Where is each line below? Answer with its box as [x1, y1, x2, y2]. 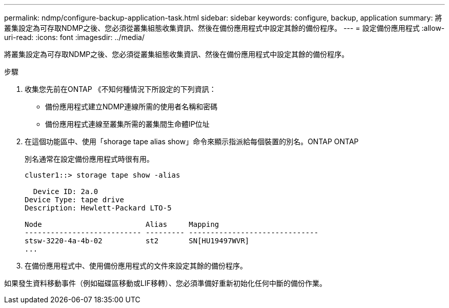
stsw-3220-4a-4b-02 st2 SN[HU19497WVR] [25, 237, 250, 245]
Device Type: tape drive [25, 196, 124, 204]
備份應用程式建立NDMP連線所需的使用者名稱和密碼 [45, 102, 218, 111]
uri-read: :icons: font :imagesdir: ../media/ [4, 33, 145, 42]
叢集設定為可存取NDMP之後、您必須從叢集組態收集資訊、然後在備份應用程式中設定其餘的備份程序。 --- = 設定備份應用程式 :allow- [4, 24, 445, 32]
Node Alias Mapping [25, 220, 219, 228]
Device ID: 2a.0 [33, 187, 98, 196]
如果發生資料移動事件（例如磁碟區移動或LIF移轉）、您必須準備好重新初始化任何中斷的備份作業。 [4, 279, 326, 287]
